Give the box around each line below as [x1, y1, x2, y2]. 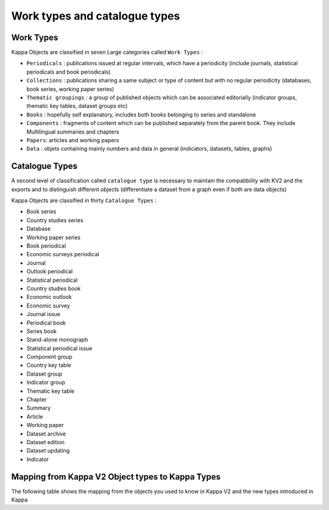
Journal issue [26, 311, 61, 318]
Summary [26, 404, 51, 412]
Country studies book [26, 284, 81, 292]
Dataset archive [26, 430, 66, 437]
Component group [26, 353, 73, 361]
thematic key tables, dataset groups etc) [26, 102, 128, 110]
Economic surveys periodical [26, 251, 100, 258]
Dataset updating [26, 447, 70, 454]
